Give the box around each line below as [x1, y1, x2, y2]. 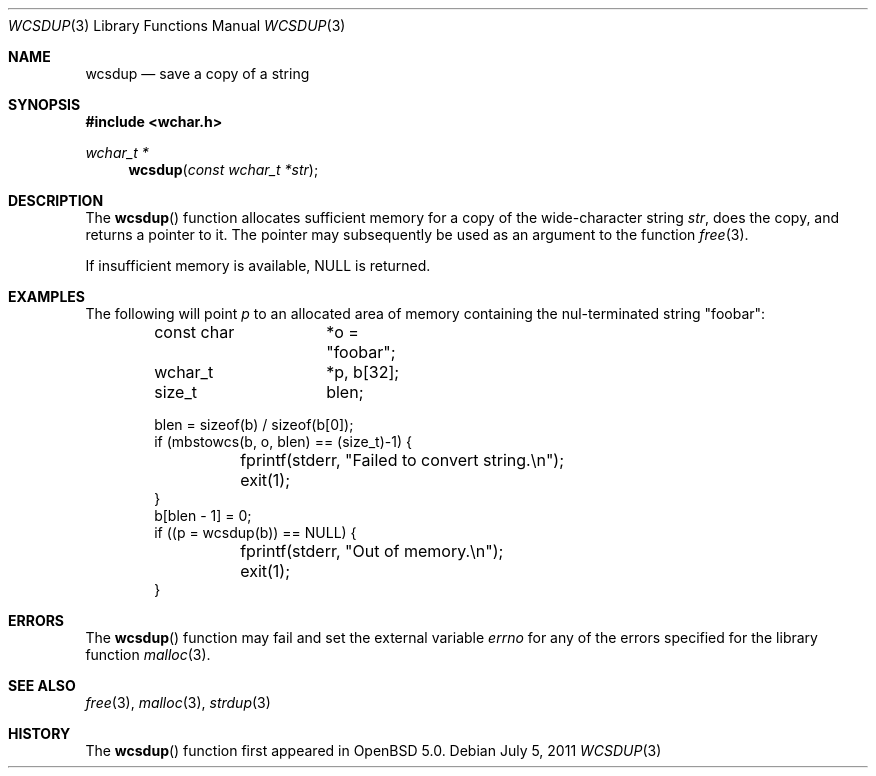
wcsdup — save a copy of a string [85, 65, 310, 82]
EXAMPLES [8, 288, 85, 305]
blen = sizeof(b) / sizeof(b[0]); [154, 416, 354, 433]
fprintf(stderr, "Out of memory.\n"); [240, 541, 504, 561]
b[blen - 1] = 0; [154, 507, 252, 524]
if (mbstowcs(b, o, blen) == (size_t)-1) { [154, 433, 412, 450]
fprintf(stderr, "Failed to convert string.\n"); [240, 450, 565, 470]
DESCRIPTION [8, 192, 104, 209]
